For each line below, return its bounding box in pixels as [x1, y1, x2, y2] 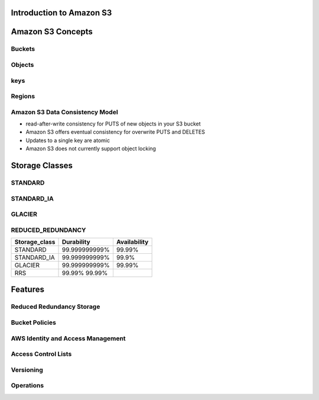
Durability [62, 238, 91, 246]
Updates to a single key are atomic [25, 137, 110, 144]
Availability [116, 238, 149, 246]
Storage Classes [11, 160, 73, 171]
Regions [11, 92, 35, 101]
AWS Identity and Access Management [11, 334, 126, 343]
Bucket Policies [11, 318, 56, 327]
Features [11, 285, 44, 295]
